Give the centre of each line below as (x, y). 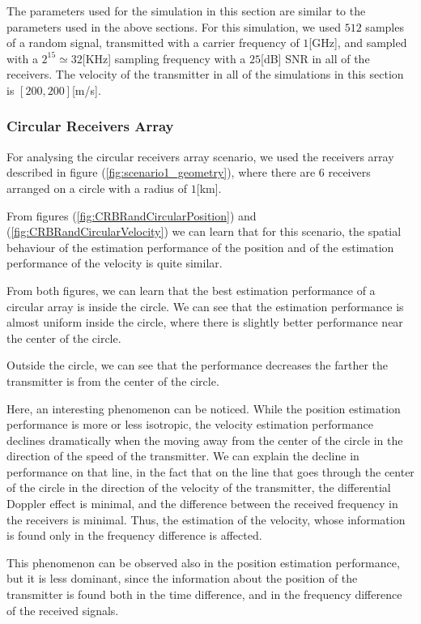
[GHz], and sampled (358, 43)
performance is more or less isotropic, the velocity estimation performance (190, 424)
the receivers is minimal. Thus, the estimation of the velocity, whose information (206, 519)
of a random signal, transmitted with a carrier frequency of (153, 43)
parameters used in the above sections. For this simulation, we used (174, 26)
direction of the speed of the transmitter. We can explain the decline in (183, 456)
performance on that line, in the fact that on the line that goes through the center (210, 471)
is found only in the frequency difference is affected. (134, 535)
